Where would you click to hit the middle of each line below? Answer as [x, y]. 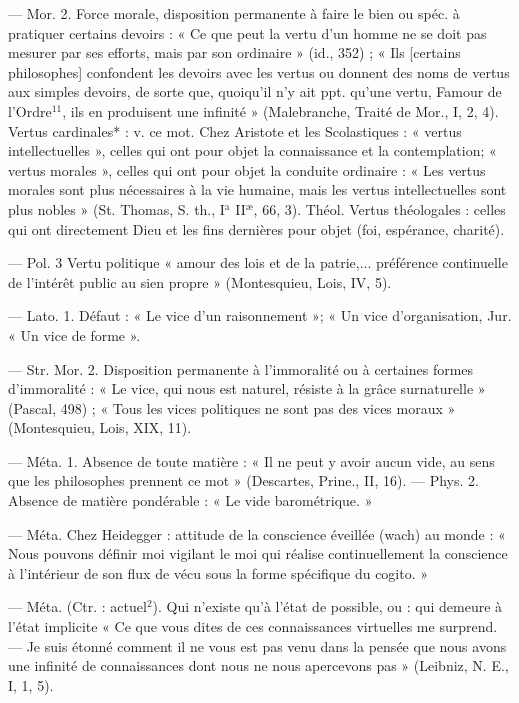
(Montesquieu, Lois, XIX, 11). [100, 427]
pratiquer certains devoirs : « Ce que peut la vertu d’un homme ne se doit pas [247, 32]
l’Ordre [30, 110]
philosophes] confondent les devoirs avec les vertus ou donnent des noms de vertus [259, 71]
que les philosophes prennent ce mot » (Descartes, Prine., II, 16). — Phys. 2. [243, 480]
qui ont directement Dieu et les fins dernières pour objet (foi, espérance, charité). [256, 228]
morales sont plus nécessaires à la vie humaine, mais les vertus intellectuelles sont [257, 189]
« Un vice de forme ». [74, 334]
